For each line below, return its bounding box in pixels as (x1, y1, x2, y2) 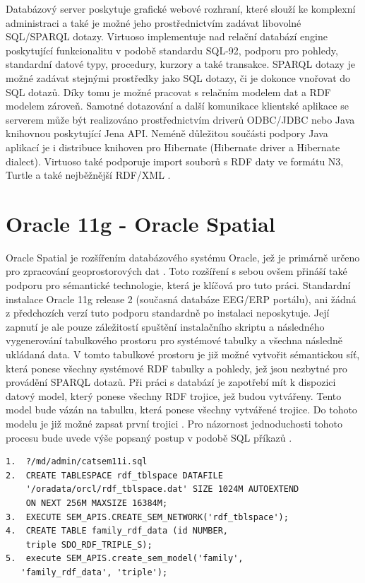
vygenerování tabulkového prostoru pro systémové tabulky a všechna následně (6, 333, 342, 348)
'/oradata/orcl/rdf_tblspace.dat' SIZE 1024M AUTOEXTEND (25, 484, 299, 495)
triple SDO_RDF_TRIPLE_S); (25, 539, 152, 550)
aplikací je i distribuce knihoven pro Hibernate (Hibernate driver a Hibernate (6, 139, 340, 154)
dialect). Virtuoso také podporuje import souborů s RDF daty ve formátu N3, (6, 153, 344, 168)
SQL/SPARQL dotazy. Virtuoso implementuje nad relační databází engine (6, 29, 328, 44)
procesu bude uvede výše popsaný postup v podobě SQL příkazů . (6, 430, 292, 444)
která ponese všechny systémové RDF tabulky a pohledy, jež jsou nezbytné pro (6, 360, 347, 375)
